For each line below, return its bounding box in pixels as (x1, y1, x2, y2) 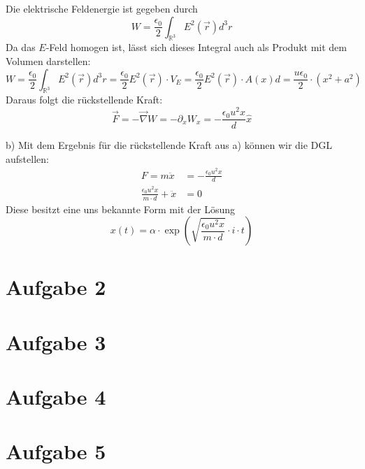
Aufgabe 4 (6, 382, 106, 411)
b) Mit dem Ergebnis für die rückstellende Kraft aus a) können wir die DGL (6, 138, 333, 152)
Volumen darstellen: (6, 53, 91, 68)
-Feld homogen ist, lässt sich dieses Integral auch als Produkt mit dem (45, 40, 347, 55)
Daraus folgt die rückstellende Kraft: (6, 92, 163, 107)
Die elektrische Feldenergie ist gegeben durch (6, 1, 198, 15)
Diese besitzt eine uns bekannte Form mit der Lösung (6, 201, 236, 216)
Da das (6, 40, 36, 55)
